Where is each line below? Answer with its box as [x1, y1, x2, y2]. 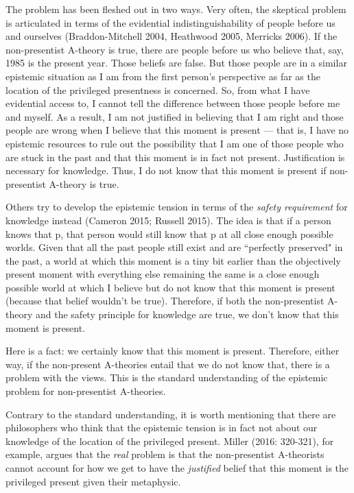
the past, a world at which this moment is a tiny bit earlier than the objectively [5, 253, 341, 267]
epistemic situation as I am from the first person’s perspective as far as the [5, 69, 320, 83]
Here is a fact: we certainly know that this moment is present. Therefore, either [5, 344, 340, 358]
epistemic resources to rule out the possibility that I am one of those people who [5, 136, 344, 150]
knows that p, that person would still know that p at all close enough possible [5, 226, 333, 241]
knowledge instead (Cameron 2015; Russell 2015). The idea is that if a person [5, 213, 331, 227]
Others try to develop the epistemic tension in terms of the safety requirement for [5, 200, 348, 214]
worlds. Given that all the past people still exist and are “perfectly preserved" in [5, 240, 343, 254]
